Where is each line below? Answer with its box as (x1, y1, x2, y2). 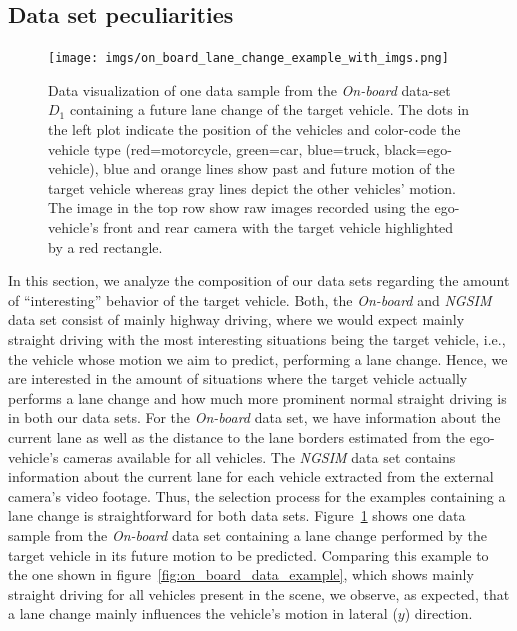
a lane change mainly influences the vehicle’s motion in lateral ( (8, 603, 398, 624)
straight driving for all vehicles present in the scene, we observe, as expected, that (8, 583, 510, 604)
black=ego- (384, 138, 452, 159)
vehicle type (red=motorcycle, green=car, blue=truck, (48, 138, 380, 159)
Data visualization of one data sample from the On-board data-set (48, 79, 451, 100)
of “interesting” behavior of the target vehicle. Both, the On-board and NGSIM (8, 289, 492, 310)
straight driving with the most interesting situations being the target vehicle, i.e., (8, 328, 506, 349)
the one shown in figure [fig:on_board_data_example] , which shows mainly (8, 564, 474, 585)
